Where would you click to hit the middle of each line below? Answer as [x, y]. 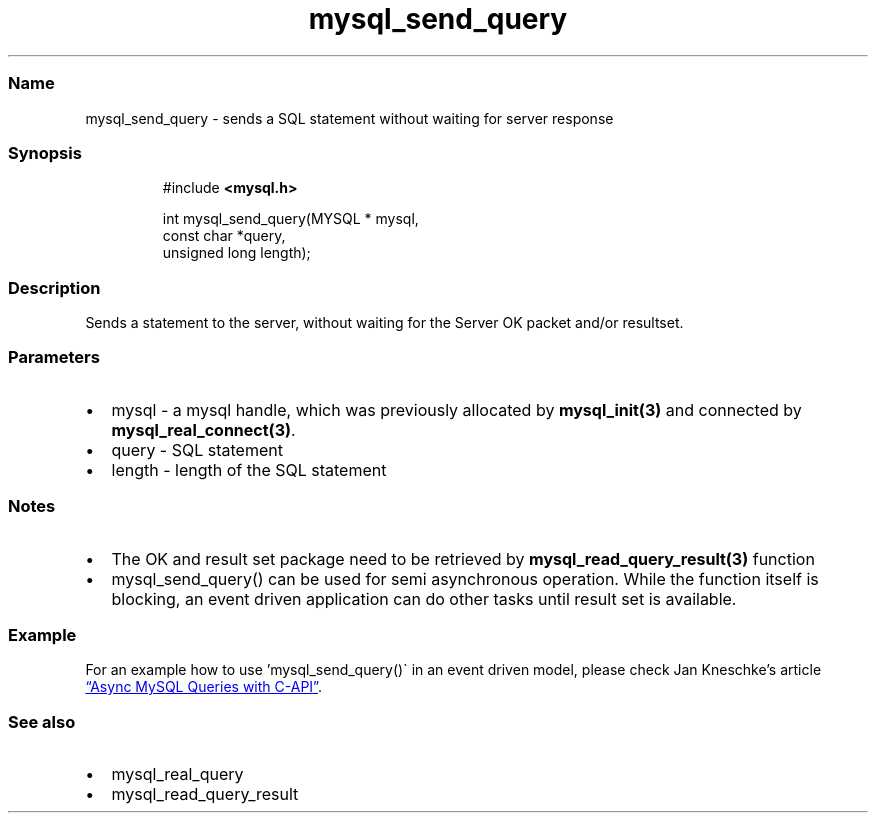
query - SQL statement [197, 449]
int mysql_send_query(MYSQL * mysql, [290, 219]
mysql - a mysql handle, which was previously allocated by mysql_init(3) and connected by [456, 409]
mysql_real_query [177, 774]
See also [42, 721]
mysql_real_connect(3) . [203, 429]
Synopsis [45, 152]
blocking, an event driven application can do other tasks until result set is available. [424, 598]
